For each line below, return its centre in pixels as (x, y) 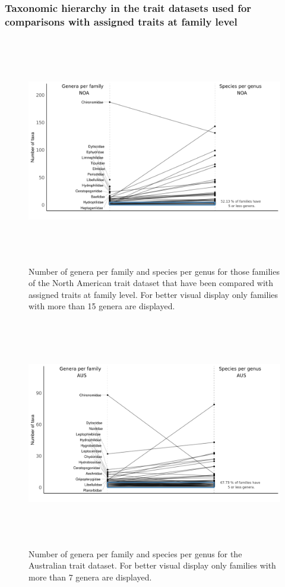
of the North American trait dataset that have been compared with (151, 283)
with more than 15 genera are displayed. (102, 306)
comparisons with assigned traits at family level (121, 21)
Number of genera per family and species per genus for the (135, 553)
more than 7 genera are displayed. (90, 577)
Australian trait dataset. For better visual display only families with (152, 565)
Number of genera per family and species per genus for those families (154, 271)
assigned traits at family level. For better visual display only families (153, 294)
